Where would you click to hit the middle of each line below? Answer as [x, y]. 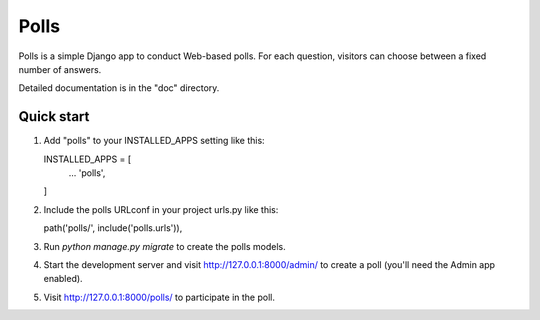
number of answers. [60, 69]
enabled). [63, 279]
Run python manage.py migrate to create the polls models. [164, 246]
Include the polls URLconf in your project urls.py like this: [161, 209]
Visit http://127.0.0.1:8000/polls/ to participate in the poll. [159, 297]
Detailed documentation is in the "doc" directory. [119, 88]
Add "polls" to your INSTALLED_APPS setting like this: [154, 141]
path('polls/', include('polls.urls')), [113, 228]
